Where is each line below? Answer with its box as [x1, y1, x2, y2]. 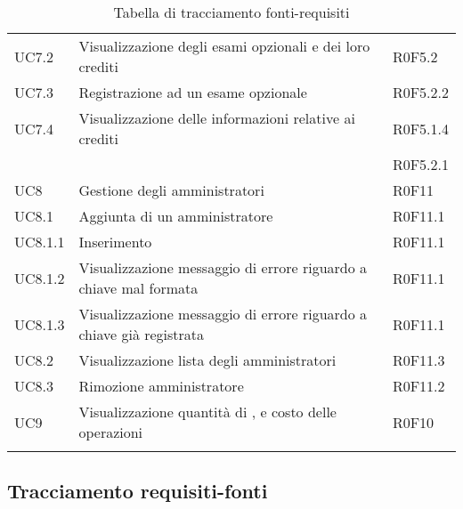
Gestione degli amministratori [78, 180, 264, 200]
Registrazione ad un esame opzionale [78, 82, 307, 102]
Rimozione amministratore [78, 376, 244, 396]
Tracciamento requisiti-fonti [7, 477, 268, 505]
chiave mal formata [78, 278, 199, 298]
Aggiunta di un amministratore [78, 206, 273, 226]
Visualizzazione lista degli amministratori [78, 350, 337, 370]
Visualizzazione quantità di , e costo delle [78, 401, 337, 422]
